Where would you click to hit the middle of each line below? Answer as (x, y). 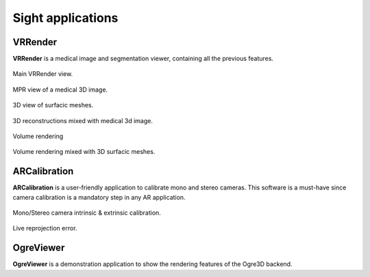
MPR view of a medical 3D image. (60, 90)
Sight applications (65, 18)
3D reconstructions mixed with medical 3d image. (83, 120)
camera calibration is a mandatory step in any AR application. (99, 197)
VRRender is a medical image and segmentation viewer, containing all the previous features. (143, 59)
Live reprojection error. (45, 228)
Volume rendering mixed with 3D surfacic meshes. (84, 152)
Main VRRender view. (43, 74)
